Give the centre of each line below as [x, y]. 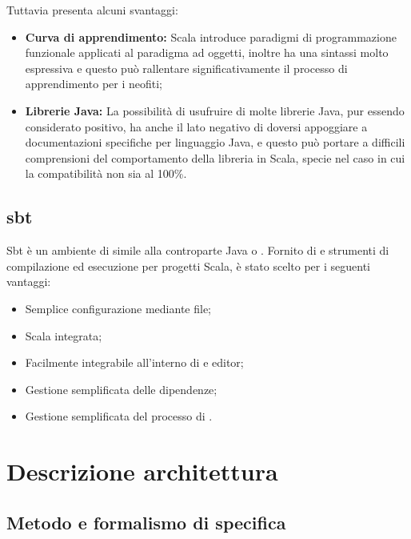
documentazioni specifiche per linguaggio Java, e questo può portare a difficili [215, 142]
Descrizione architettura [142, 471]
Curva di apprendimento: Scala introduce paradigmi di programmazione [211, 36]
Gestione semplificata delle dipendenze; [121, 389]
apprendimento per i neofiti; [94, 84]
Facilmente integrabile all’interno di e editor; [134, 362]
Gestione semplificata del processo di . [119, 416]
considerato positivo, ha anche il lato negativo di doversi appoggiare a [196, 126]
